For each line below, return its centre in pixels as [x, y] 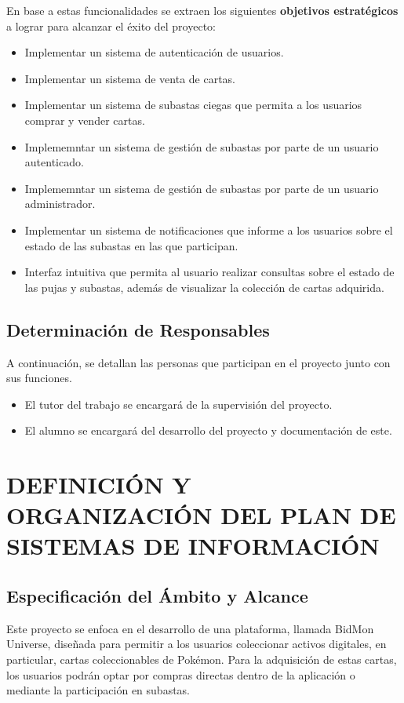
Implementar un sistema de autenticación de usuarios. [154, 52]
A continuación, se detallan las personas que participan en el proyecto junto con [198, 362]
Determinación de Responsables [138, 329]
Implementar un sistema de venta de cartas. [130, 78]
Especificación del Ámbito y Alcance [157, 596]
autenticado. [54, 162]
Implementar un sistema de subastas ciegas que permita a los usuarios [193, 105]
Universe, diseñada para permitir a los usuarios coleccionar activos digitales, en [197, 644]
